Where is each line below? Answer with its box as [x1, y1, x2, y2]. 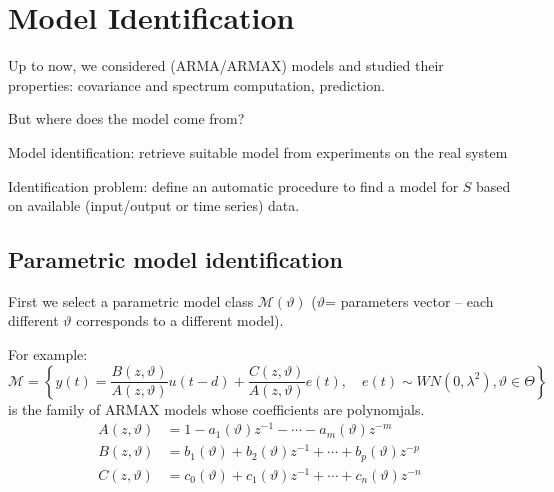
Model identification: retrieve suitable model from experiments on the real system [8, 141, 508, 162]
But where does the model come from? [8, 108, 245, 129]
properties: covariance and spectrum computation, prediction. [8, 74, 385, 95]
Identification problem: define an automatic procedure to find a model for [8, 175, 459, 196]
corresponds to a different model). [76, 310, 284, 331]
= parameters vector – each [325, 290, 494, 311]
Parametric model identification [8, 244, 343, 275]
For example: [8, 344, 88, 365]
